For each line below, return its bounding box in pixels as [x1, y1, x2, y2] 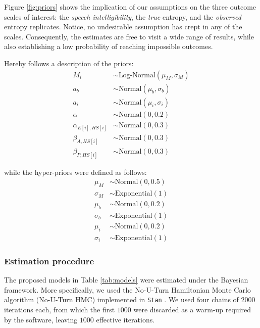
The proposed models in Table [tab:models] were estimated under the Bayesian [4, 274, 248, 285]
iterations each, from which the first [4, 304, 115, 314]
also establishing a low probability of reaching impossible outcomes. [4, 41, 213, 52]
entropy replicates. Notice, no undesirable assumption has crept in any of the [4, 21, 242, 32]
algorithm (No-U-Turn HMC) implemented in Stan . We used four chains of [4, 294, 239, 305]
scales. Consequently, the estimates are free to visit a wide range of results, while [4, 31, 254, 41]
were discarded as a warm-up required [133, 304, 251, 314]
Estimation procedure [4, 254, 94, 267]
